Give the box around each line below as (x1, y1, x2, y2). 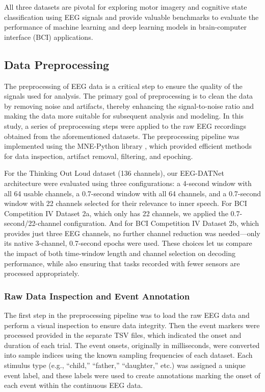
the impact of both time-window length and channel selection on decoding (4, 248, 235, 259)
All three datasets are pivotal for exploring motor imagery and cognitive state (4, 2, 247, 12)
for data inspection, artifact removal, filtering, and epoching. (4, 150, 193, 161)
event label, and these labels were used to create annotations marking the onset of (4, 370, 260, 380)
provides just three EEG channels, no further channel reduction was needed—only (4, 227, 260, 238)
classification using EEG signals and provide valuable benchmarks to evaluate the (4, 11, 259, 22)
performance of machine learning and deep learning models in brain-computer (4, 21, 247, 32)
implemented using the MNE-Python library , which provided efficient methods (4, 141, 252, 151)
